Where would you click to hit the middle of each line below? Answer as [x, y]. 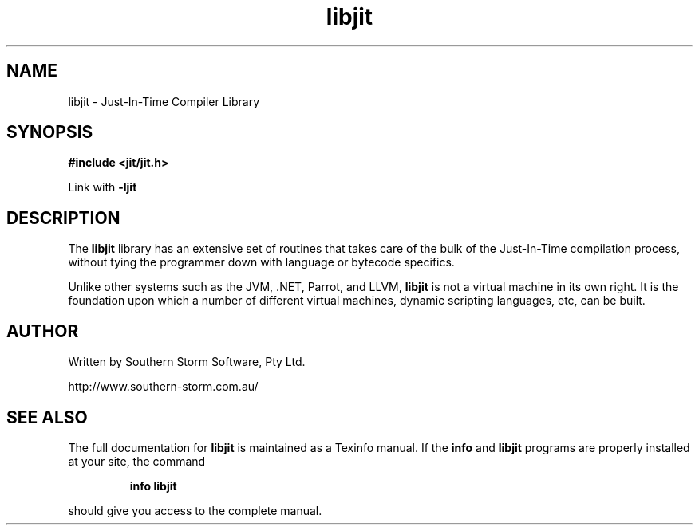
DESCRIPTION [63, 218]
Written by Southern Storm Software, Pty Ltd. [187, 362]
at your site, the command [137, 461]
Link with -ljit [103, 187]
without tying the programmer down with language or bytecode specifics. [261, 262]
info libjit [153, 486]
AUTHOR [43, 331]
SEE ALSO [47, 417]
